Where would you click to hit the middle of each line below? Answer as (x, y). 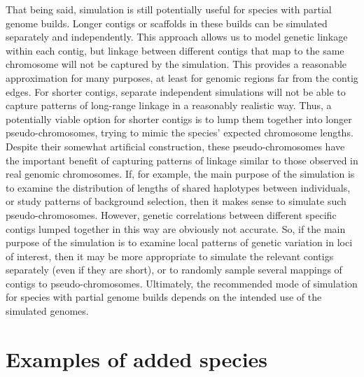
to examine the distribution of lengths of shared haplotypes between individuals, (178, 187)
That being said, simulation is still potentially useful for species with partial (169, 9)
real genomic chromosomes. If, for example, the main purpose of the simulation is (180, 174)
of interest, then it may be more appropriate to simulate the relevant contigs (170, 256)
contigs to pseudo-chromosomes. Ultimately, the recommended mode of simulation (182, 283)
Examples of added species (137, 358)
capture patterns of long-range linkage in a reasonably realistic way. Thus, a (169, 105)
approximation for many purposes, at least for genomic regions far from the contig (182, 77)
